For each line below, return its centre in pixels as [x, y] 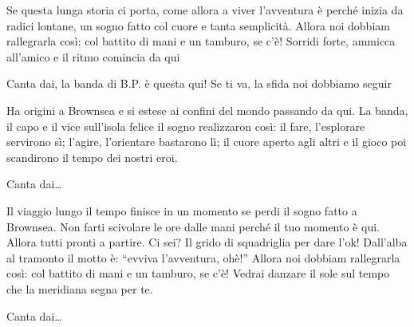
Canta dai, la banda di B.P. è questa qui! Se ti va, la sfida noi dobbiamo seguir [199, 83]
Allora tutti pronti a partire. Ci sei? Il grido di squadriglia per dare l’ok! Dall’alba [207, 242]
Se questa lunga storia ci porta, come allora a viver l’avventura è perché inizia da [205, 10]
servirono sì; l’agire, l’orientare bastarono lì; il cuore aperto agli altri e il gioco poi [207, 142]
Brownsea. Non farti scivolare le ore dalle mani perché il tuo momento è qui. [193, 226]
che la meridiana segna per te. [80, 288]
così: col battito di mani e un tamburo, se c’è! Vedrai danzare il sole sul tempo [198, 273]
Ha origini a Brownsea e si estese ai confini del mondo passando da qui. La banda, [207, 110]
